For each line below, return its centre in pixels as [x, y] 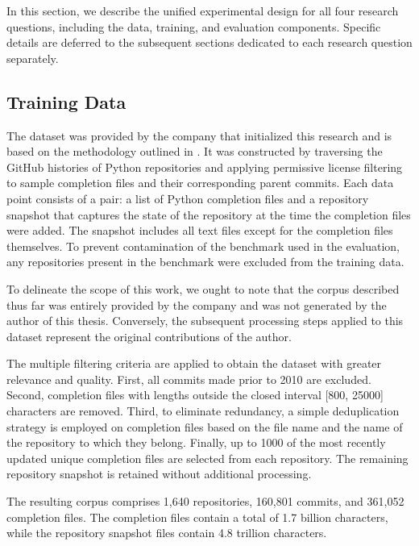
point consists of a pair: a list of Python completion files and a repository [188, 198]
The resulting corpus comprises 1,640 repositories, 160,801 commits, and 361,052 [205, 501]
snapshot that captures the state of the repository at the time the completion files [209, 214]
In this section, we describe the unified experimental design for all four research [203, 10]
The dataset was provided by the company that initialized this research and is [199, 135]
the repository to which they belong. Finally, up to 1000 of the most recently [196, 442]
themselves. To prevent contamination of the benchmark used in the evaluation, [203, 246]
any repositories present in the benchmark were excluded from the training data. [205, 262]
